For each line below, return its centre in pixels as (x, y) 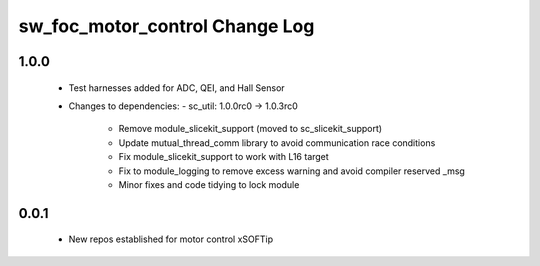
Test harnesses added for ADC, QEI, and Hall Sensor (176, 87)
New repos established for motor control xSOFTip (171, 239)
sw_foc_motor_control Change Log (166, 26)
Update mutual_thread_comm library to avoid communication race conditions (277, 142)
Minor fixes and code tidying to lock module (209, 184)
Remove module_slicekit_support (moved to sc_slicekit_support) (250, 129)
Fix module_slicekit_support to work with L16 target (223, 157)
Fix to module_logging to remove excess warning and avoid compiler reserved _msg (291, 171)
